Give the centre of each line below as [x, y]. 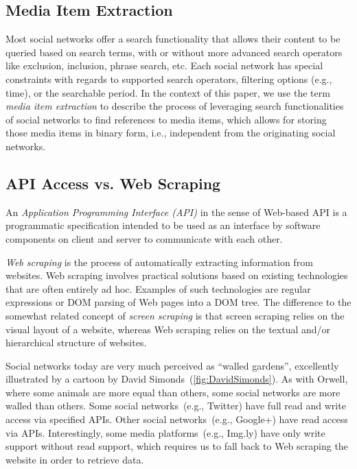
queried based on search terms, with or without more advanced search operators [174, 52]
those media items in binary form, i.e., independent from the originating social [171, 133]
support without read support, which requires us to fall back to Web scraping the [177, 446]
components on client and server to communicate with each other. [144, 238]
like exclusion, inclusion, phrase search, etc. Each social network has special [164, 65]
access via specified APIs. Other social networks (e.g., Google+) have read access [177, 419]
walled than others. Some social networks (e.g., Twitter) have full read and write [176, 406]
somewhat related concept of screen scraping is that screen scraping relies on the [175, 315]
